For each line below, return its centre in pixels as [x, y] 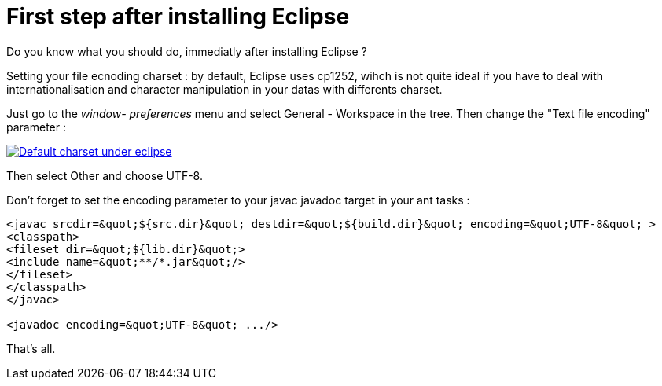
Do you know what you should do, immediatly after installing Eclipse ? [187, 51]
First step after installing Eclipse [178, 17]
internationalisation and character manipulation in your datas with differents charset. [224, 89]
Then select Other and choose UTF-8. [105, 175]
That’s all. [31, 348]
